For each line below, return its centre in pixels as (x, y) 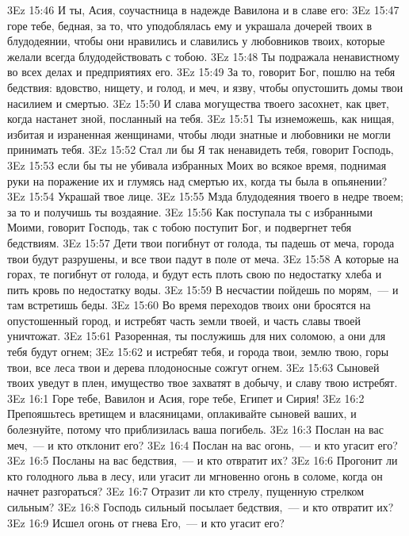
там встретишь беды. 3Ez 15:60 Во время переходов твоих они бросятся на (189, 305)
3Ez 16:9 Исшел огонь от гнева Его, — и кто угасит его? (146, 522)
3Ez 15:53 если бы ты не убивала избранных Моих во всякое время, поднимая (197, 165)
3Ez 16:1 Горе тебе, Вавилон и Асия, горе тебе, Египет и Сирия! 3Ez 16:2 (186, 398)
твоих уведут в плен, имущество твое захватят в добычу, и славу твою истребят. (203, 383)
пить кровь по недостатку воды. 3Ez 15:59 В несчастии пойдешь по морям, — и (203, 289)
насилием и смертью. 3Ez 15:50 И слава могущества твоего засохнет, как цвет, (199, 103)
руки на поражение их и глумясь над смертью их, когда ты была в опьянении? (197, 180)
